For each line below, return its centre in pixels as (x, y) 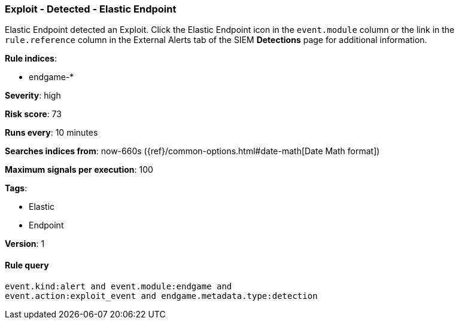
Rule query (27, 265)
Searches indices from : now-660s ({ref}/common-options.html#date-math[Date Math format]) (192, 151)
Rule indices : (31, 59)
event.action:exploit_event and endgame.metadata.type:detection (161, 296)
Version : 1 (25, 244)
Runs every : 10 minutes (51, 133)
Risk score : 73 (33, 114)
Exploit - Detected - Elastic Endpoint (91, 9)
